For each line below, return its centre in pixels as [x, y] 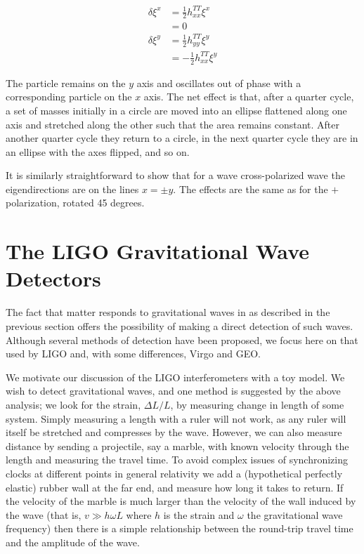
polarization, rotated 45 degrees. [75, 203]
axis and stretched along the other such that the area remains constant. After [173, 124]
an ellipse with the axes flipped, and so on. [98, 151]
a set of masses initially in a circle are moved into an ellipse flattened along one [176, 110]
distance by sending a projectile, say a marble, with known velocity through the [177, 446]
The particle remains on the [66, 83]
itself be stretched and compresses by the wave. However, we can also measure [174, 432]
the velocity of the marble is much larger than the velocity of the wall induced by [181, 501]
